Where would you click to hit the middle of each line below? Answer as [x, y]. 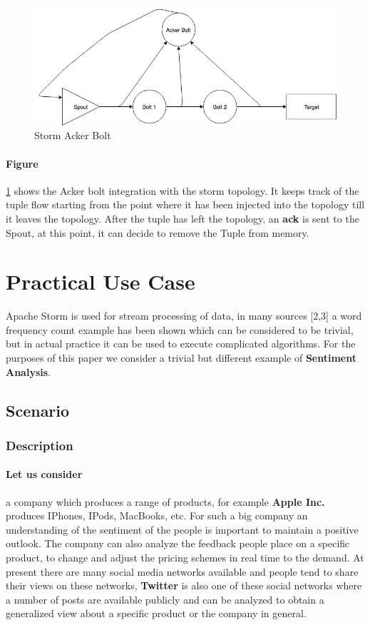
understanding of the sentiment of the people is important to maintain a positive [182, 529]
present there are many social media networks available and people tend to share [182, 571]
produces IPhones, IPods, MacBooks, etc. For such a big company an [157, 515]
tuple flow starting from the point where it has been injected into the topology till [185, 204]
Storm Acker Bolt [73, 135]
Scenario [38, 410]
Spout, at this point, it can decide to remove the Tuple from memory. [158, 232]
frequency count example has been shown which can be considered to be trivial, [180, 329]
